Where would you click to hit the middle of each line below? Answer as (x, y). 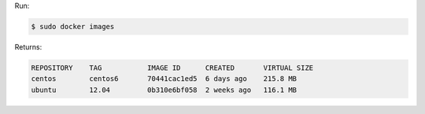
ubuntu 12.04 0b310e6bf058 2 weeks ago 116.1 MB (164, 90)
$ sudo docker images (73, 26)
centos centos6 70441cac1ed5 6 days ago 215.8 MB (164, 79)
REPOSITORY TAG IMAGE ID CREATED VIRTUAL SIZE (172, 68)
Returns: (28, 46)
